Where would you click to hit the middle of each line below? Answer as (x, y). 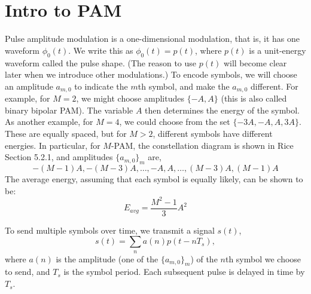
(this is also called (254, 98)
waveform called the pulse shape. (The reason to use (101, 62)
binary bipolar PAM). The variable (69, 110)
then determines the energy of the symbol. (222, 110)
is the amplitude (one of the (107, 258)
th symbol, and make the (184, 86)
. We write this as (101, 50)
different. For (275, 86)
